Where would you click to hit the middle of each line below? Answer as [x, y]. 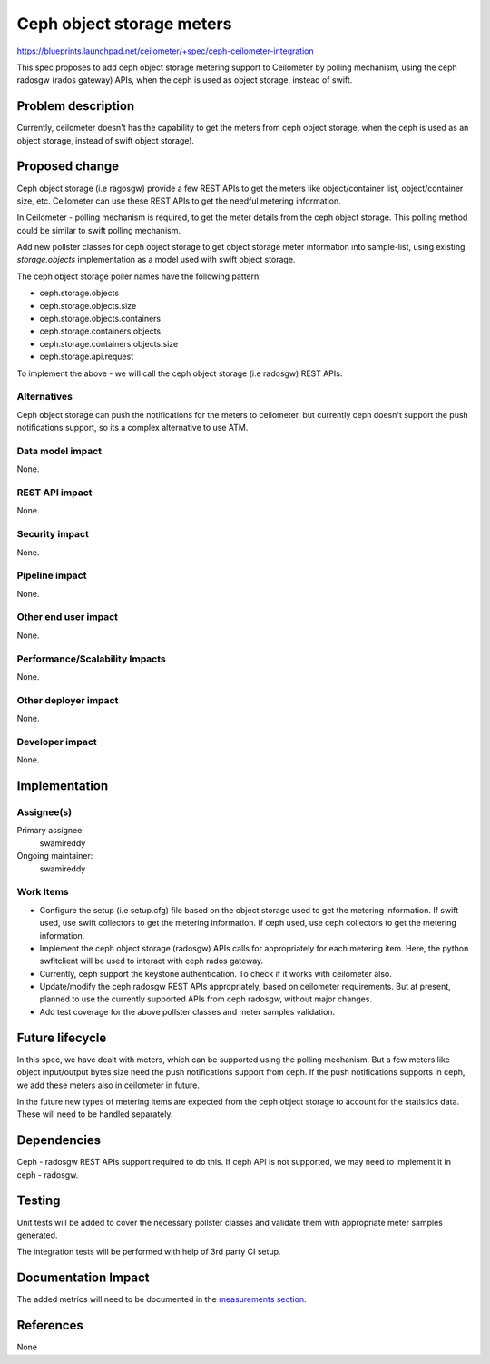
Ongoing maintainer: [55, 856]
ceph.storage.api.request [87, 357]
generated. [37, 1235]
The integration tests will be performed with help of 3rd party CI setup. [149, 1252]
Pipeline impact [52, 575]
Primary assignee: [51, 831]
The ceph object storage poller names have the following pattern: [139, 276]
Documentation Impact [83, 1278]
